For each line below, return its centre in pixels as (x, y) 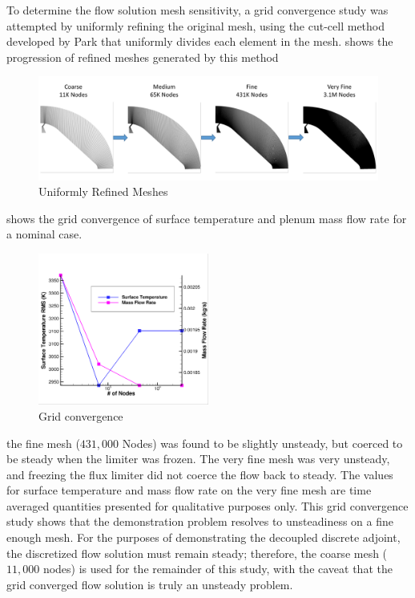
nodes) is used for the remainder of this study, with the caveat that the (218, 569)
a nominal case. (44, 234)
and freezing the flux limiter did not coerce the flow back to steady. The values (200, 474)
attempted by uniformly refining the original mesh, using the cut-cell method (196, 25)
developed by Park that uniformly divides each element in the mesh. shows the (200, 41)
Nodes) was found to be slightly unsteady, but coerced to (262, 443)
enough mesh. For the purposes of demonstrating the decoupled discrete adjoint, (203, 537)
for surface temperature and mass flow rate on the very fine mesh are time (189, 490)
